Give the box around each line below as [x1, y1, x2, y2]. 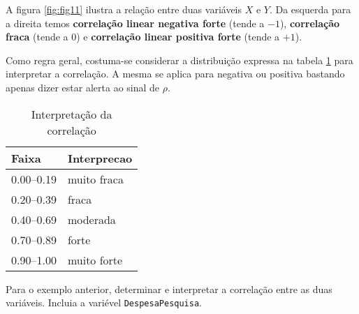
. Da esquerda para [269, 2, 351, 16]
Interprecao [67, 149, 133, 166]
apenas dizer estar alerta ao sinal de [6, 80, 160, 94]
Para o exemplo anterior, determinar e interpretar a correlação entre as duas [6, 281, 332, 296]
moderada [67, 211, 116, 227]
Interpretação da [31, 105, 112, 122]
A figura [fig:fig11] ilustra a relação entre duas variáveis [6, 2, 242, 16]
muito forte [67, 251, 123, 268]
